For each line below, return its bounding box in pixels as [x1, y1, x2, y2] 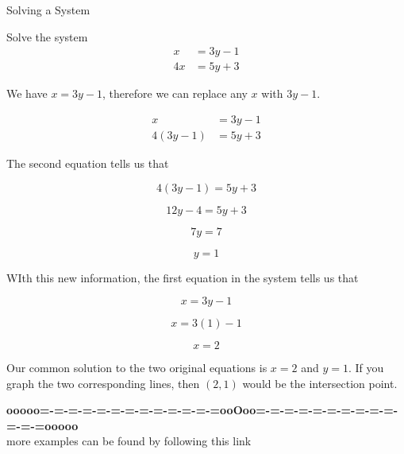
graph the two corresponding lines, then [6, 374, 200, 391]
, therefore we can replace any [102, 85, 248, 102]
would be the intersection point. [242, 374, 398, 391]
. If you [348, 359, 384, 376]
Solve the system [6, 28, 88, 45]
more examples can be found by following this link [6, 433, 252, 449]
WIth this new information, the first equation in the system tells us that [6, 269, 359, 285]
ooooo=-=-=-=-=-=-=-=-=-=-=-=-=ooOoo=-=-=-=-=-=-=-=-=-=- [6, 402, 398, 418]
